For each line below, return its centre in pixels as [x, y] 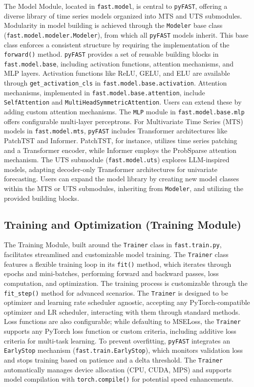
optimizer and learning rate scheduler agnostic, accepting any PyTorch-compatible [127, 302]
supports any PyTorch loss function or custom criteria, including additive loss [120, 331]
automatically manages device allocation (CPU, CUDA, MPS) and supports [118, 369]
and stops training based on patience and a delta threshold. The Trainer [113, 359]
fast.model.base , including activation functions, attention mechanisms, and [119, 63]
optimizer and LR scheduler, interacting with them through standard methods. [122, 312]
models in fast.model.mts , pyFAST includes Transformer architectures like [116, 131]
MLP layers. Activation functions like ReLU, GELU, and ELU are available [117, 73]
